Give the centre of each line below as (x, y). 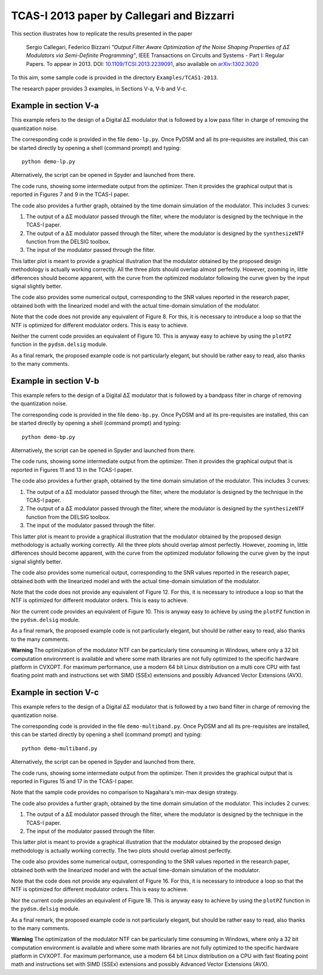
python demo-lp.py (49, 161)
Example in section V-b (55, 381)
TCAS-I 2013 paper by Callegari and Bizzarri (123, 16)
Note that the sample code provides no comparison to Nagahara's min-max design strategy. (125, 792)
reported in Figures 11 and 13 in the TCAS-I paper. (72, 470)
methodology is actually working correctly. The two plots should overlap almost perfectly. (121, 850)
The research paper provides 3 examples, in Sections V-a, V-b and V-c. (99, 88)
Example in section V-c (55, 693)
